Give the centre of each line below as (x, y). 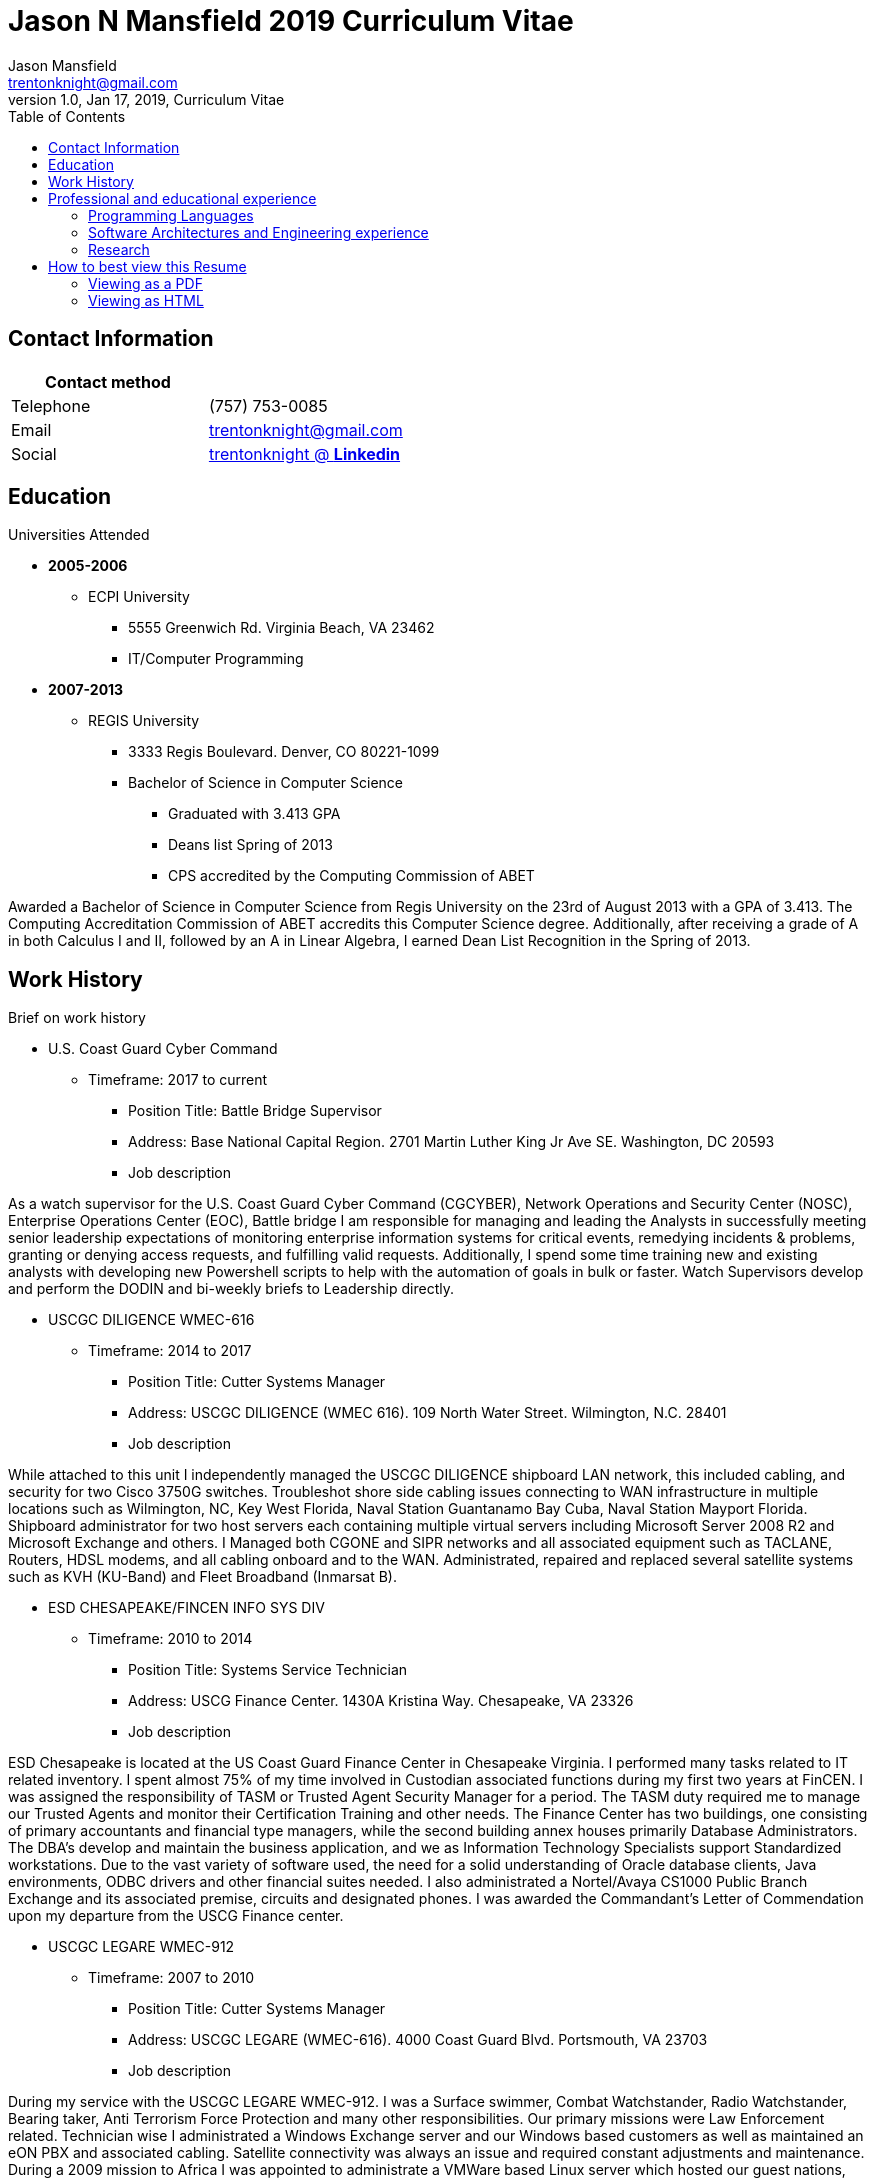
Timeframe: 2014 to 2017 (170, 1351)
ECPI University (139, 597)
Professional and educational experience (182, 198)
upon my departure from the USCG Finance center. (176, 1916)
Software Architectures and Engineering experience (258, 232)
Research (119, 249)
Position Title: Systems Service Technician (268, 1670)
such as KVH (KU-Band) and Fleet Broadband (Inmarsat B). (203, 1577)
